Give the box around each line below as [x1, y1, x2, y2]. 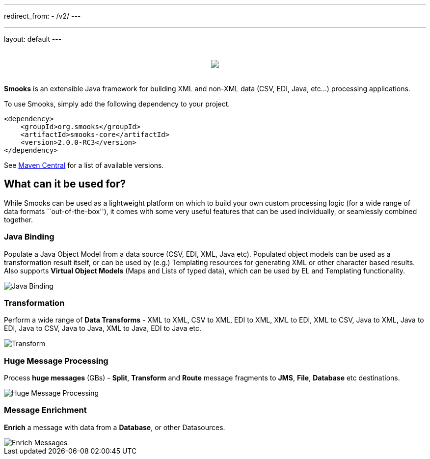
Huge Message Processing [4, 355, 108, 366]
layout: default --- [4, 35, 62, 43]
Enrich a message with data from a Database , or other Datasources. [4, 423, 225, 432]
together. [4, 215, 33, 224]
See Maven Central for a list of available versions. [4, 161, 164, 169]
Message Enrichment [4, 405, 87, 415]
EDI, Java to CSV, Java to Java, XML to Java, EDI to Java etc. [4, 324, 202, 333]
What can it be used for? [4, 178, 126, 190]
